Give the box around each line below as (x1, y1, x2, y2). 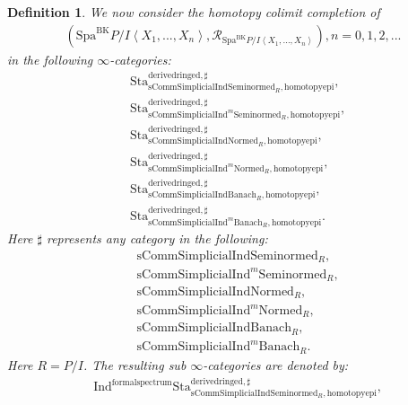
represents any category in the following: (46, 228, 268, 247)
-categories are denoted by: (203, 355, 349, 374)
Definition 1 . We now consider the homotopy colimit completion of (7, 3, 380, 21)
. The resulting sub (82, 355, 187, 374)
